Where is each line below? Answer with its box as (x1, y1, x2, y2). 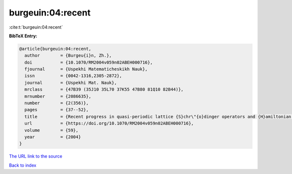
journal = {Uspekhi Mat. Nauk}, (24, 80, 117, 85)
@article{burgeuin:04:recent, (19, 46, 91, 51)
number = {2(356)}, (24, 100, 89, 106)
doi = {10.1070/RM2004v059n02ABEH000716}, (24, 60, 153, 65)
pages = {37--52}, (24, 107, 89, 112)
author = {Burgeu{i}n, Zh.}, (24, 53, 112, 58)
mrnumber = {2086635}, (24, 94, 91, 99)
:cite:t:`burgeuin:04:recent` (9, 24, 63, 30)
